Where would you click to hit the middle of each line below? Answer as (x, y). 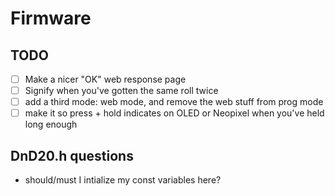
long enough (51, 124)
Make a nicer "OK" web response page (105, 79)
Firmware (51, 18)
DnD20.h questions (72, 155)
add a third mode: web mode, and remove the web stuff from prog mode (174, 102)
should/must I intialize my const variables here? (123, 180)
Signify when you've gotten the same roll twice (121, 91)
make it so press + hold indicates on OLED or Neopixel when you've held (174, 113)
